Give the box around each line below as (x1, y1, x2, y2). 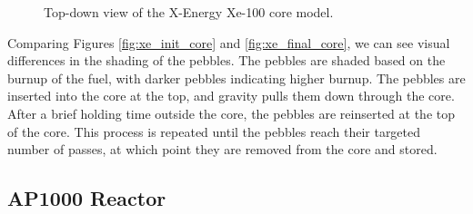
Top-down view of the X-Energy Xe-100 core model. (44, 3, 334, 21)
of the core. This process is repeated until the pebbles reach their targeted (7, 122, 421, 141)
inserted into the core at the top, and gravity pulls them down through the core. (7, 86, 455, 105)
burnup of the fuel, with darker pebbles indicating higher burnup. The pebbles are (7, 68, 466, 87)
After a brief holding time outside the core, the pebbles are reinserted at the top (7, 103, 456, 122)
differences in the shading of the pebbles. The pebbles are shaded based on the (7, 51, 446, 70)
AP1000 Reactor (7, 184, 166, 212)
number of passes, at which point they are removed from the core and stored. (7, 140, 438, 159)
